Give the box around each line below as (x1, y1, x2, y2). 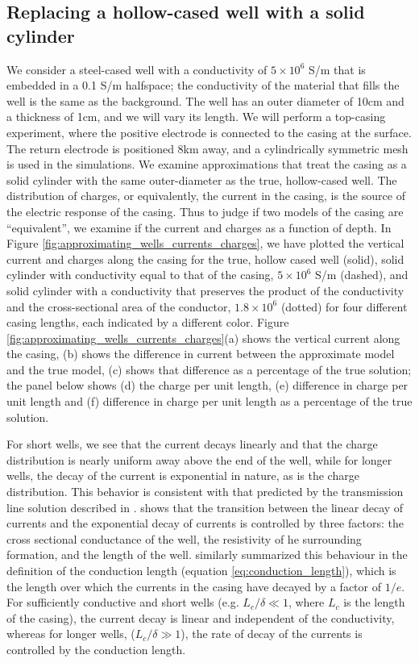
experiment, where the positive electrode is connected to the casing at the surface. (6, 123, 412, 140)
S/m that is (308, 60, 366, 77)
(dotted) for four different (280, 298, 408, 315)
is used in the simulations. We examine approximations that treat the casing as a (6, 156, 407, 173)
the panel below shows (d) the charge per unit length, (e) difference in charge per (6, 377, 409, 394)
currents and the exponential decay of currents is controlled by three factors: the (6, 515, 404, 532)
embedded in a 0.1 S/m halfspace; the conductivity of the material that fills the (6, 77, 400, 94)
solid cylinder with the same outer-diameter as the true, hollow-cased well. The (6, 171, 397, 188)
